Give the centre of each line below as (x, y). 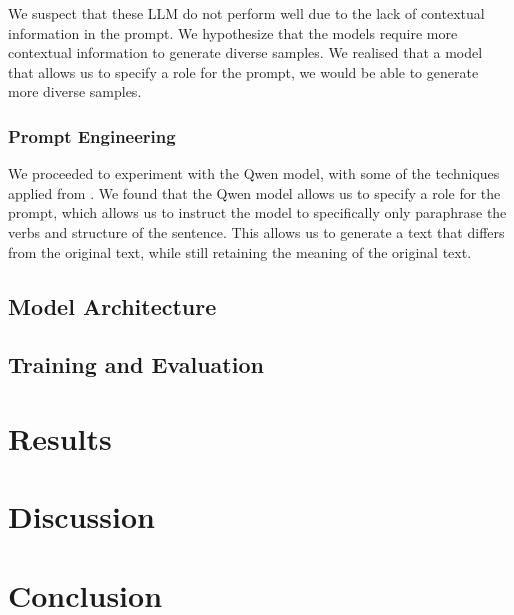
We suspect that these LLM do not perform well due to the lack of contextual (246, 13)
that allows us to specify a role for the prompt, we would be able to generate (243, 71)
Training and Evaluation (136, 364)
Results (60, 437)
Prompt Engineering (92, 135)
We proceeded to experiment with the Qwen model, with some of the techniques (254, 173)
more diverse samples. (75, 91)
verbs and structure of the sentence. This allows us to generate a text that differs (256, 231)
